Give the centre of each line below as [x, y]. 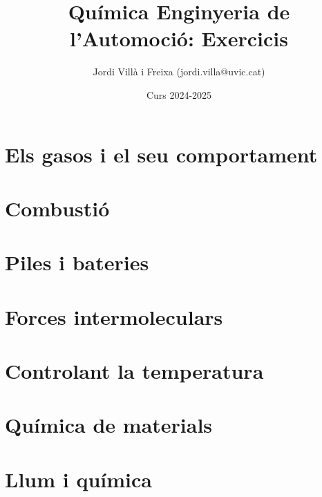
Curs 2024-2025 [179, 94]
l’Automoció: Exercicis [179, 38]
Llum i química [78, 479]
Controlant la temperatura [134, 371]
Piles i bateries [77, 262]
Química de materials [109, 425]
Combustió [57, 208]
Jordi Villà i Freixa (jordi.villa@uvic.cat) [179, 72]
